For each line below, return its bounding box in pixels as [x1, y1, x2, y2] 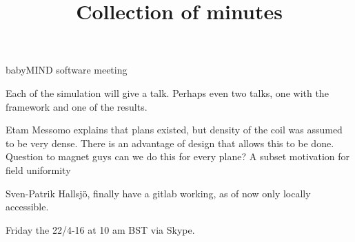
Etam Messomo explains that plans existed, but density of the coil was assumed [6, 122, 343, 137]
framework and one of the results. [6, 99, 148, 113]
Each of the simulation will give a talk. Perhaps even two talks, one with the [6, 85, 329, 100]
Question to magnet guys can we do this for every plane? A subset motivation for [6, 149, 350, 164]
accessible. [6, 199, 49, 214]
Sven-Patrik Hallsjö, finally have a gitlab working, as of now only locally [6, 186, 311, 200]
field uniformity [6, 162, 71, 177]
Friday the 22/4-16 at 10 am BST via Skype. [6, 222, 195, 236]
